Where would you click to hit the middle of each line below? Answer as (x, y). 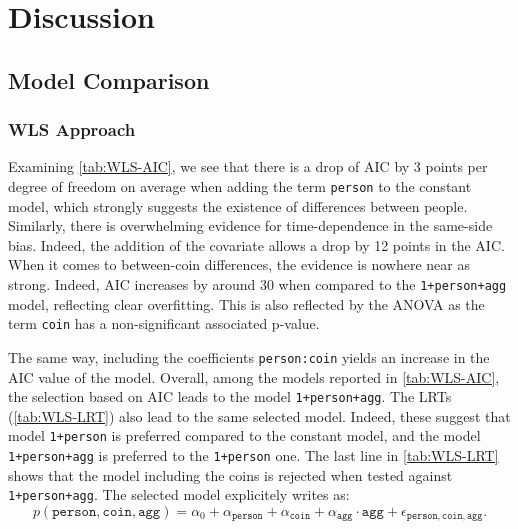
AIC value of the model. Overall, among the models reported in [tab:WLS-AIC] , (254, 376)
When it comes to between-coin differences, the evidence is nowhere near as (239, 264)
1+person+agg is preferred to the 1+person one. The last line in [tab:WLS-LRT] (253, 455)
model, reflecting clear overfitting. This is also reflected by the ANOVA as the (246, 303)
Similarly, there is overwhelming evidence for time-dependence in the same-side (250, 225)
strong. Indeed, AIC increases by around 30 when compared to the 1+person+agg (257, 284)
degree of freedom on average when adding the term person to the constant (240, 185)
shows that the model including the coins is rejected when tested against (230, 474)
